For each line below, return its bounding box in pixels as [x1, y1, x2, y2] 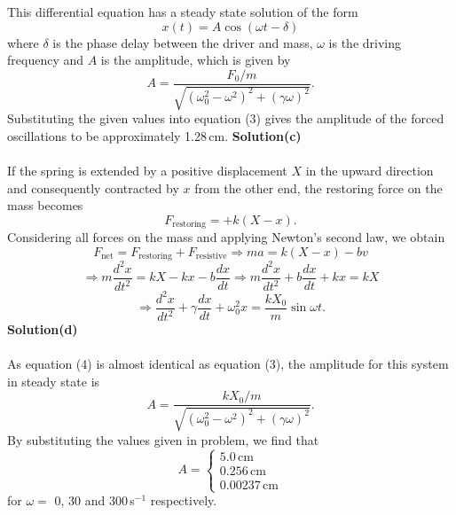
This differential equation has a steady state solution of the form [7, 3, 358, 20]
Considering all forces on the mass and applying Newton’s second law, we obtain [7, 228, 445, 246]
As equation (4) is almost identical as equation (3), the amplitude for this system [7, 355, 449, 373]
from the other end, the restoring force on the [194, 178, 443, 197]
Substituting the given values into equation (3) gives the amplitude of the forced [7, 109, 444, 128]
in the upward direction [305, 161, 434, 180]
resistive [195, 252, 227, 261]
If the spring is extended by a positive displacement [7, 161, 287, 180]
